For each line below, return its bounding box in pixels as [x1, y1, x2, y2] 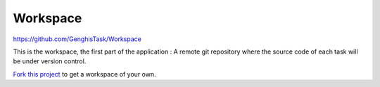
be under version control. [13, 57, 87, 65]
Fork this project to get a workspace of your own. [13, 70, 156, 78]
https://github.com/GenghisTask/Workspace [13, 35, 142, 43]
